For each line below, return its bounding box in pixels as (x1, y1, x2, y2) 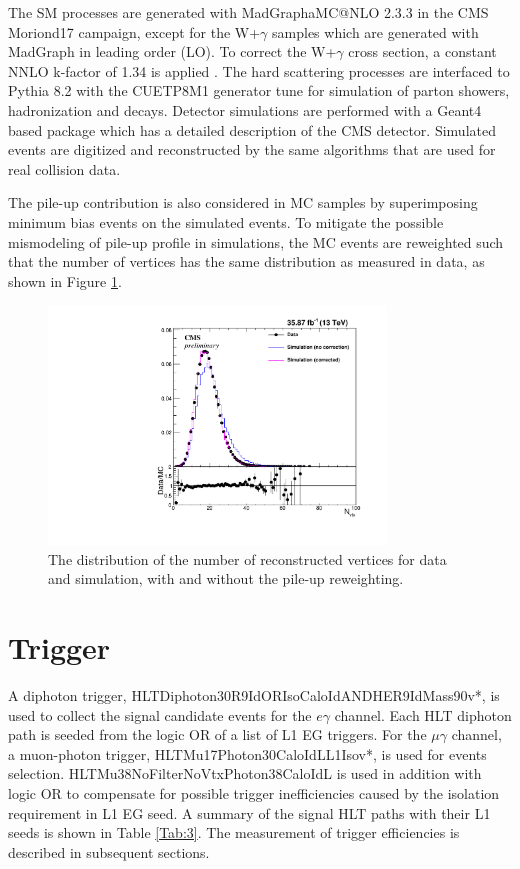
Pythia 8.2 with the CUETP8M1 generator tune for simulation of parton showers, (8, 80, 510, 101)
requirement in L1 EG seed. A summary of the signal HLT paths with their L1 (8, 802, 491, 823)
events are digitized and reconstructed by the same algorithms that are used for (8, 139, 496, 160)
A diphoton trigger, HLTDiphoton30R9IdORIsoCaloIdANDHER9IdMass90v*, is (8, 684, 500, 705)
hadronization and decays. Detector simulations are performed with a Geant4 (8, 99, 482, 120)
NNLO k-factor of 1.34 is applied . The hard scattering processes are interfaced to (8, 60, 510, 81)
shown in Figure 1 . (8, 270, 122, 291)
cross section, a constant (348, 41, 497, 62)
